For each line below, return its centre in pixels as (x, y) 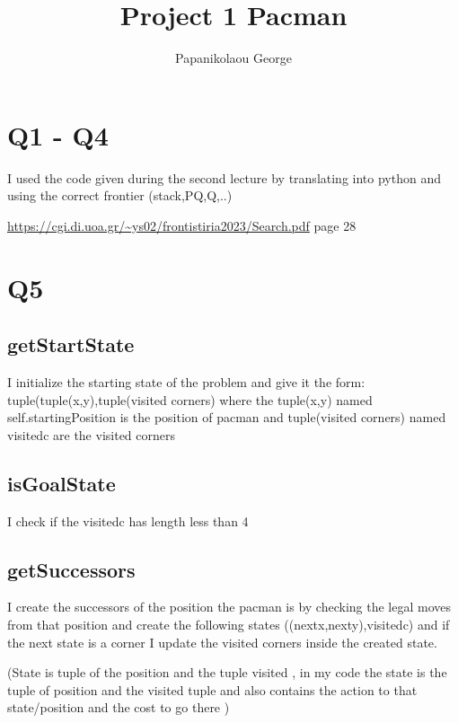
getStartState (71, 344)
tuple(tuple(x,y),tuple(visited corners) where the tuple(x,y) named (190, 399)
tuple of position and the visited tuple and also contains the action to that (212, 689)
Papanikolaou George (233, 58)
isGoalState (62, 483)
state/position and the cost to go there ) (119, 707)
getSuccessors (71, 569)
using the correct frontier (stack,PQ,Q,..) (120, 195)
